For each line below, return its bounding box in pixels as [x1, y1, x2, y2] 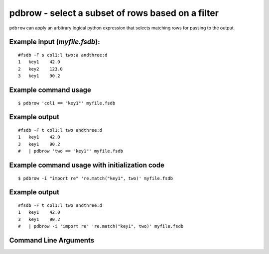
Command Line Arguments [9, 236, 95, 245]
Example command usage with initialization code [9, 161, 164, 169]
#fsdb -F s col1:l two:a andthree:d [18, 52, 108, 58]
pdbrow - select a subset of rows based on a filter [9, 7, 219, 18]
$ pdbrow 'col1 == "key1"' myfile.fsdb [18, 100, 116, 106]
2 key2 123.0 [18, 66, 63, 72]
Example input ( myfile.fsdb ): [9, 38, 101, 46]
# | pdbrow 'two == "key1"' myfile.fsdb [18, 148, 124, 154]
